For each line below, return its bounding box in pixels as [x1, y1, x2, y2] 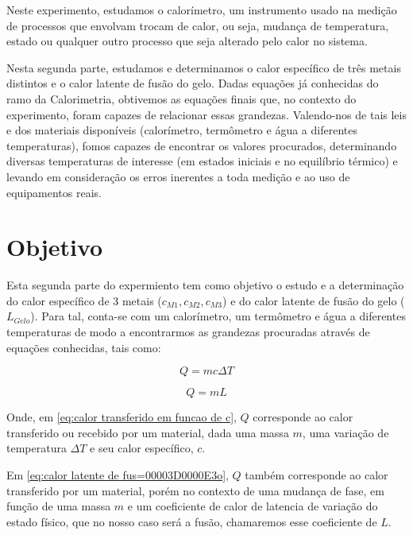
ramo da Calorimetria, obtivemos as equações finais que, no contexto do [6, 90, 357, 107]
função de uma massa [6, 498, 111, 514]
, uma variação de [302, 424, 389, 440]
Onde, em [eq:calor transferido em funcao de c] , [6, 409, 237, 425]
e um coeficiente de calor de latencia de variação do [127, 498, 378, 514]
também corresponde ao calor [245, 467, 388, 483]
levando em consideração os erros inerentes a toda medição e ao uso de [6, 168, 350, 184]
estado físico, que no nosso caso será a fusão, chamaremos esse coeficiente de [6, 513, 377, 529]
